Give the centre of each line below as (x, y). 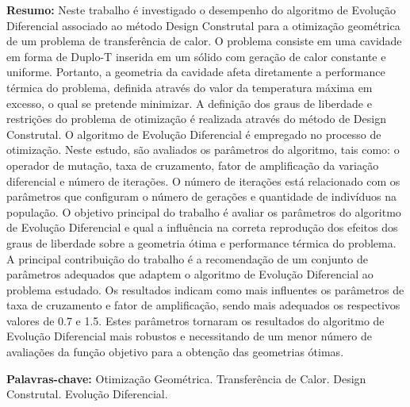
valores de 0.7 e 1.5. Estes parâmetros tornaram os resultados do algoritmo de (195, 320)
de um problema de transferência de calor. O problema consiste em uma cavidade (204, 41)
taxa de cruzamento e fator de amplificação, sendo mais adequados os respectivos (203, 305)
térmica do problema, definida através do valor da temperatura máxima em (190, 87)
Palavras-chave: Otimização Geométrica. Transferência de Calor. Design (186, 378)
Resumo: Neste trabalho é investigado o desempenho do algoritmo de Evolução (201, 10)
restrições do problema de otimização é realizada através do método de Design (196, 119)
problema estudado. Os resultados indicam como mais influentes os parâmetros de (205, 289)
